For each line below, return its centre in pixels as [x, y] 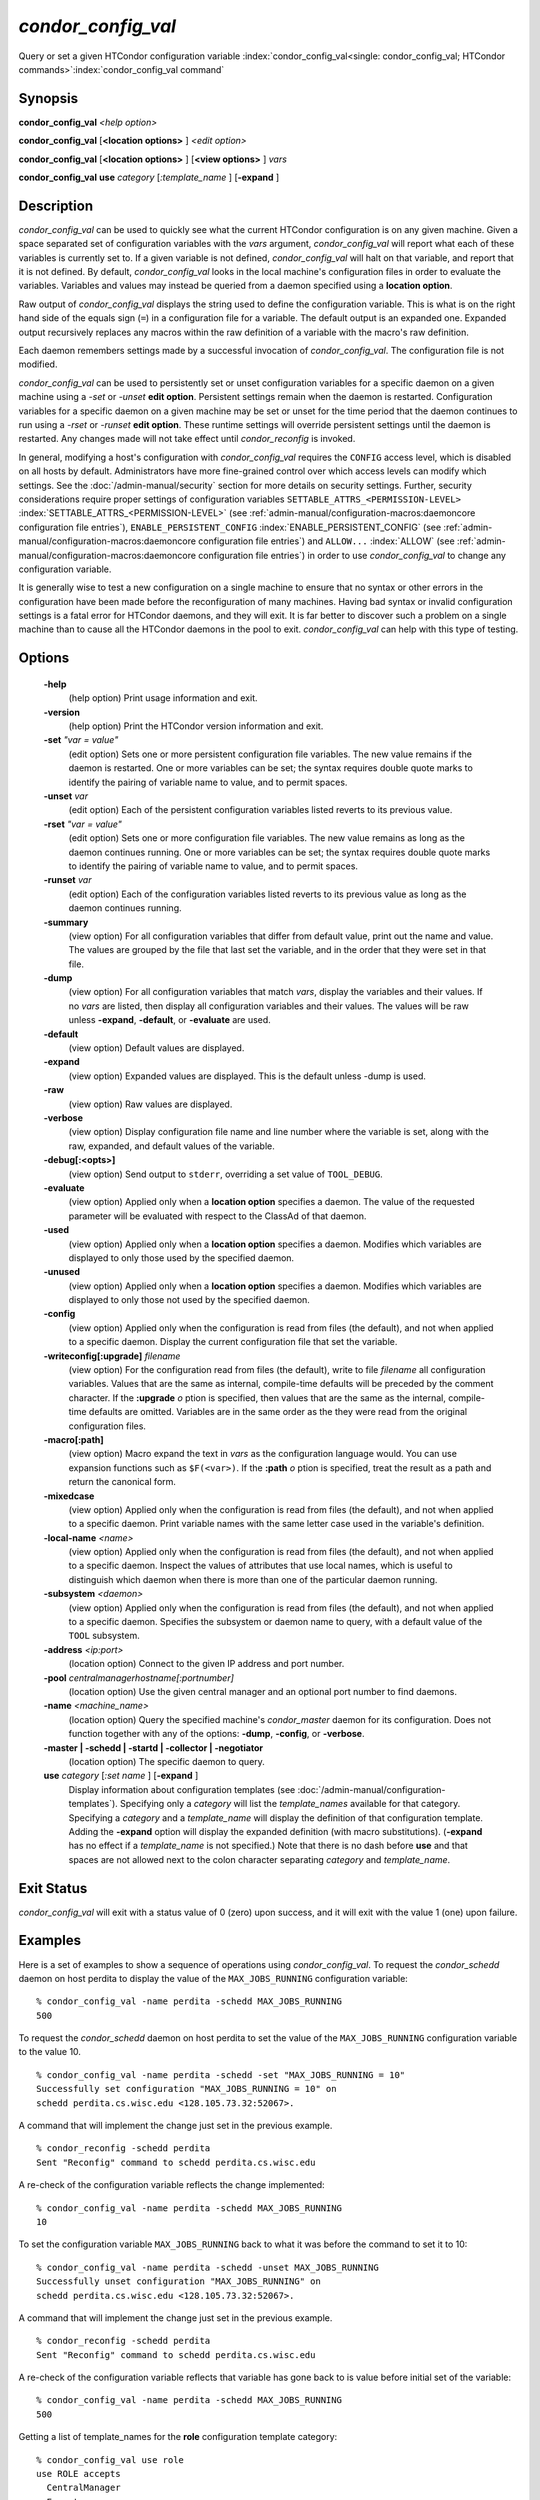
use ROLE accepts [78, 2474]
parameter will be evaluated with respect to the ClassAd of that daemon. [217, 1216]
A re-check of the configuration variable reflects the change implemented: [171, 2185]
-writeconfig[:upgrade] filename [112, 1356]
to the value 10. [50, 2052]
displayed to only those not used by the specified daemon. [189, 1300]
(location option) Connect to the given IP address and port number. [206, 1664]
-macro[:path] [73, 1439]
